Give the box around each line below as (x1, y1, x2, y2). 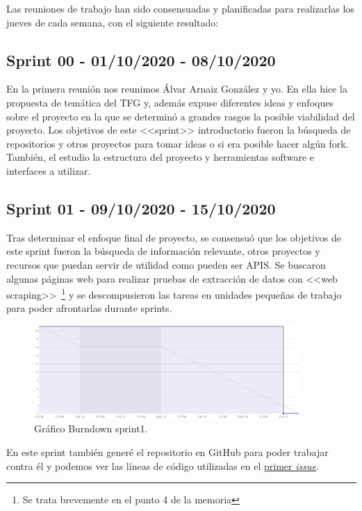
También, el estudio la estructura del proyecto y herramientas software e (6, 150, 315, 164)
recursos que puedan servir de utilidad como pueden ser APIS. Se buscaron (6, 257, 326, 272)
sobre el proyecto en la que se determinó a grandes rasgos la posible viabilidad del (6, 109, 355, 123)
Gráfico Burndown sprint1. (34, 421, 148, 436)
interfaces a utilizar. (6, 163, 91, 178)
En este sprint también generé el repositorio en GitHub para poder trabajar (6, 445, 329, 459)
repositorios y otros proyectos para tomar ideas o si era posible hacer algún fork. (6, 136, 349, 150)
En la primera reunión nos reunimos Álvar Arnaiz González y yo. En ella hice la (6, 81, 347, 96)
